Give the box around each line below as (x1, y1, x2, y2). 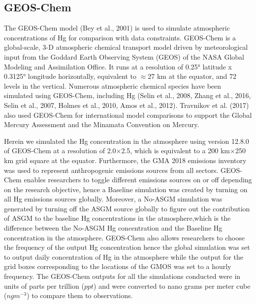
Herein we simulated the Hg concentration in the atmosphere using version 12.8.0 (4, 135, 249, 146)
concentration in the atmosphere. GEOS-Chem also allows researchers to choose (4, 232, 245, 242)
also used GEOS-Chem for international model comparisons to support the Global (4, 109, 252, 120)
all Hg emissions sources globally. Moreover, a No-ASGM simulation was (4, 194, 223, 204)
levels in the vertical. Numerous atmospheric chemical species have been (4, 80, 222, 91)
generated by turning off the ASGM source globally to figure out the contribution (4, 203, 250, 213)
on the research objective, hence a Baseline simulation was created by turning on (4, 184, 248, 194)
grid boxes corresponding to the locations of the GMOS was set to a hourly (4, 261, 231, 271)
